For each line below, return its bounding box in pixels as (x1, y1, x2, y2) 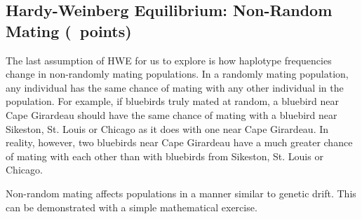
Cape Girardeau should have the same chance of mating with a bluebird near (6, 107, 337, 122)
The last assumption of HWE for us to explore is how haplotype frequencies (6, 52, 332, 67)
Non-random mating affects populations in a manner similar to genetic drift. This (6, 185, 356, 200)
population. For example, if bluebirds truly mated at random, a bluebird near (6, 94, 340, 108)
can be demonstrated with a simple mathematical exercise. (6, 199, 257, 214)
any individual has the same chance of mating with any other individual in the (6, 80, 344, 94)
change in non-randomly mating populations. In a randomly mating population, (6, 66, 349, 81)
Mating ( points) (6, 20, 132, 41)
